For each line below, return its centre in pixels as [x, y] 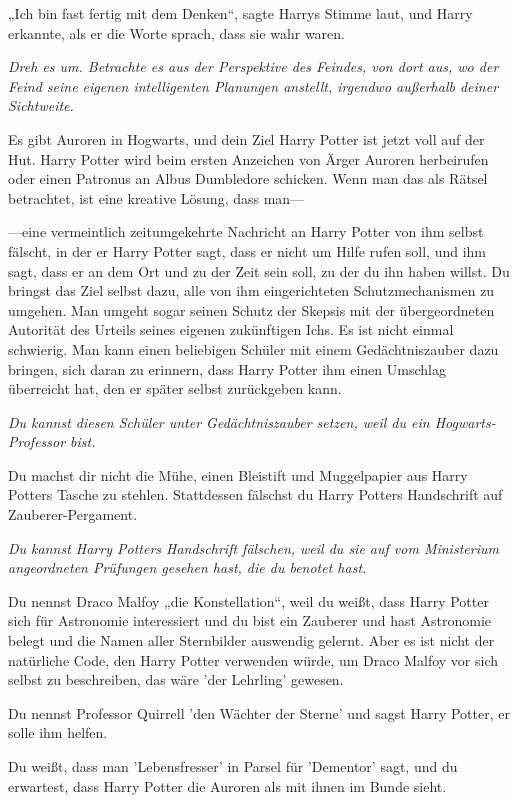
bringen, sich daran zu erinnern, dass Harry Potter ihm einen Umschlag [227, 368]
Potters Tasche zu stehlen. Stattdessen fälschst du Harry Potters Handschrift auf [255, 494]
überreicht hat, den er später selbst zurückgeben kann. [175, 388]
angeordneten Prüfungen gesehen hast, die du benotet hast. [187, 567]
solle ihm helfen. [58, 732]
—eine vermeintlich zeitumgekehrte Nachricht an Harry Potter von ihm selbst [246, 231]
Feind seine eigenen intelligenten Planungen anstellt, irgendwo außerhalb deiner [253, 85]
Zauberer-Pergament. [73, 514]
